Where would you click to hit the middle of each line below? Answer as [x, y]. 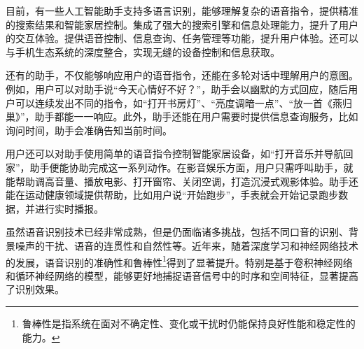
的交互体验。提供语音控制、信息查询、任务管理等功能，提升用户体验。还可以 [182, 38]
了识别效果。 [35, 289]
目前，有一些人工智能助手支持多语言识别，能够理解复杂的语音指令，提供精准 [182, 10]
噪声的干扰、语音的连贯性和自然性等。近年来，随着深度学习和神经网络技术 [187, 245]
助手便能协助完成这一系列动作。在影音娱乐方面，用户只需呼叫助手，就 [191, 167]
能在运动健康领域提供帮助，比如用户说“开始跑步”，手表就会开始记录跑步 [172, 195]
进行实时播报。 [69, 208]
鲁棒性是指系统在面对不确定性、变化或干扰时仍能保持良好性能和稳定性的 [189, 323]
